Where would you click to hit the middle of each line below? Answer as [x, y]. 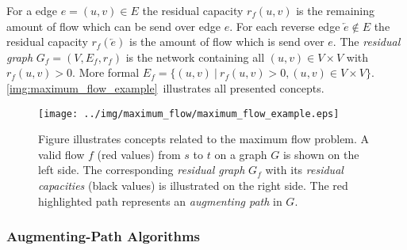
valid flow [61, 154]
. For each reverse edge [285, 26]
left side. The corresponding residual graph [142, 170]
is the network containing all [195, 57]
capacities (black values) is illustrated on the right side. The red [193, 185]
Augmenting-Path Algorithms [104, 236]
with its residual [304, 170]
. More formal [106, 72]
